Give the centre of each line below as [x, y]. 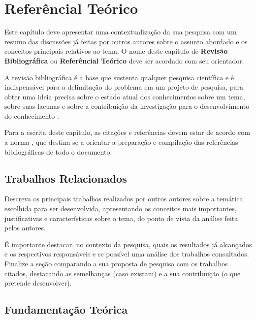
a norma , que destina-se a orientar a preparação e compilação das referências [121, 142]
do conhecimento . [32, 115]
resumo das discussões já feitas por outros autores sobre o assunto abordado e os [126, 41]
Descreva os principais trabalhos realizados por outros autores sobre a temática [124, 199]
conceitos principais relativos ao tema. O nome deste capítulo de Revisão [116, 51]
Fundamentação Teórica [66, 309]
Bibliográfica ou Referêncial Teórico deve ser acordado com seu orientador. [124, 60]
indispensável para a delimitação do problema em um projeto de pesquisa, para [124, 87]
